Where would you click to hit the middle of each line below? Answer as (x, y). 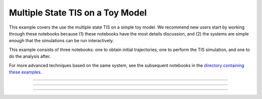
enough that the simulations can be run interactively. (61, 41)
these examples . (25, 72)
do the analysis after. (30, 56)
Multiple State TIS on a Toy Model (78, 13)
